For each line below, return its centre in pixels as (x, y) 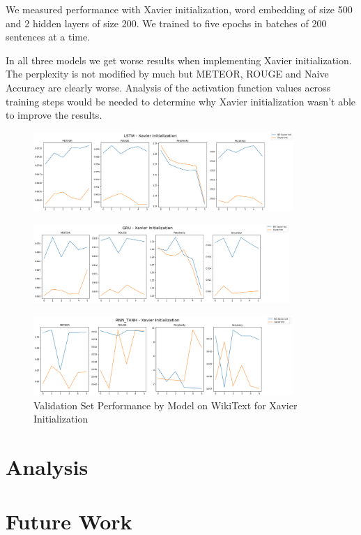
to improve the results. (54, 115)
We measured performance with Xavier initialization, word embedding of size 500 (179, 9)
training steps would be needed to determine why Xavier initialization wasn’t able (181, 101)
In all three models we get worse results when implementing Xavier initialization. (179, 60)
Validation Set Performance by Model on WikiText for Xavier (166, 405)
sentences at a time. (48, 37)
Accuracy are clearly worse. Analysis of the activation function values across (168, 87)
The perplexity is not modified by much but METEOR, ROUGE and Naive (167, 74)
